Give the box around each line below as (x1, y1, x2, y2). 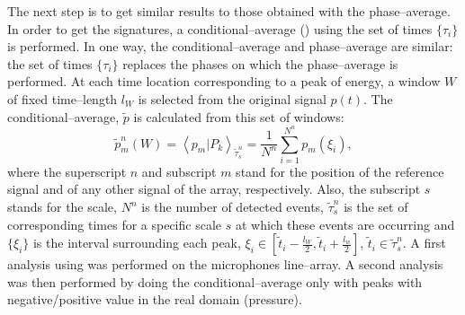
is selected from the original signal (138, 89, 326, 108)
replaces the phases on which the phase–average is (122, 54, 398, 73)
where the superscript (7, 162, 127, 180)
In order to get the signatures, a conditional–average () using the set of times (7, 19, 433, 38)
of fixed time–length (7, 89, 118, 108)
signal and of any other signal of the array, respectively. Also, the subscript (7, 179, 421, 198)
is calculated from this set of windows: (133, 107, 344, 126)
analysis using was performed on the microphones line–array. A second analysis (7, 255, 443, 274)
